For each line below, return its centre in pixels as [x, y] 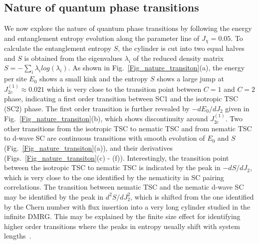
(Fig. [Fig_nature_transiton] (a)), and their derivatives [88, 148]
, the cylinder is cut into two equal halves [181, 48]
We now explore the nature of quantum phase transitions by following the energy [128, 28]
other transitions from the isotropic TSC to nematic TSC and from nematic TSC [128, 128]
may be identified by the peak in [54, 196]
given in [237, 108]
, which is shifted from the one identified [192, 196]
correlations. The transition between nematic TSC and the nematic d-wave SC [124, 187]
